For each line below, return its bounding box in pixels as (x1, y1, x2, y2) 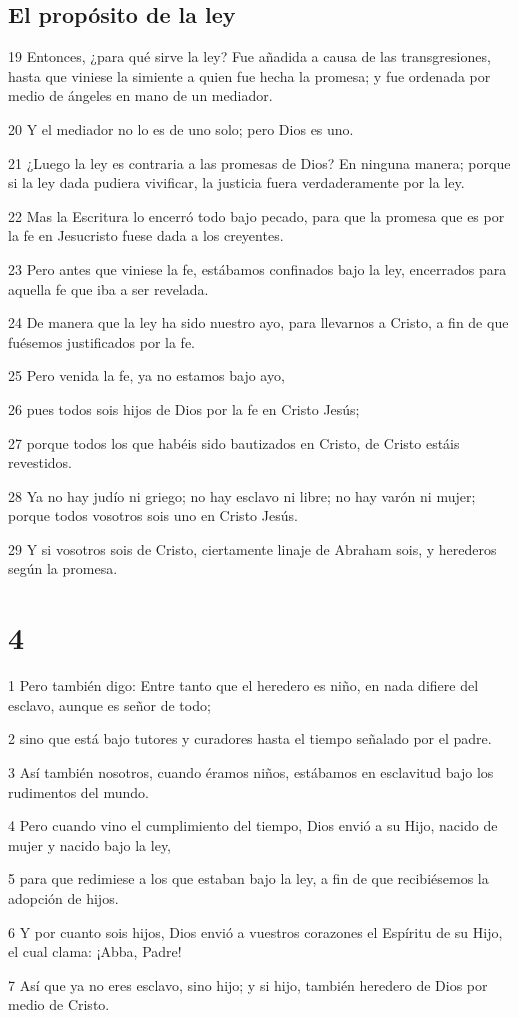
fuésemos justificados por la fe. (8, 331, 196, 352)
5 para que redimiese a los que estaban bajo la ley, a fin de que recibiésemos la (8, 868, 489, 889)
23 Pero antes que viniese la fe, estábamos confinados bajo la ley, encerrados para (8, 258, 507, 279)
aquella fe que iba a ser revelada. (8, 278, 209, 299)
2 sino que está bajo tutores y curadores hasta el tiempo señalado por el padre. (8, 728, 492, 749)
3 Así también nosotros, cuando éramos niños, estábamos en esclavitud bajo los (8, 761, 494, 782)
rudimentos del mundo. (8, 781, 149, 802)
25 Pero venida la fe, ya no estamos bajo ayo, (8, 365, 285, 386)
